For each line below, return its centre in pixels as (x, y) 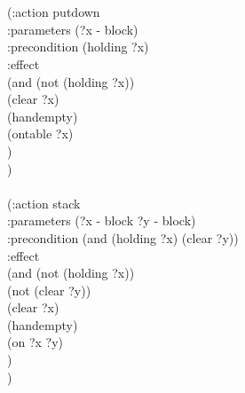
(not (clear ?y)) (49, 290)
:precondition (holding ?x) (78, 47)
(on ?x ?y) (35, 342)
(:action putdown (54, 12)
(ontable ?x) (40, 134)
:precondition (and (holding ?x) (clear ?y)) (123, 237)
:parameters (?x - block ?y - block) (102, 220)
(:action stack (44, 203)
